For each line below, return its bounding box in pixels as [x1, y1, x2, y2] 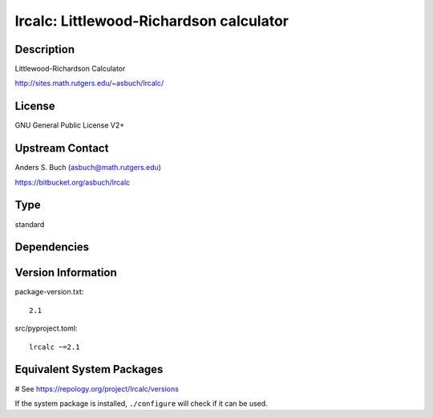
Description [14, 43, 75, 56]
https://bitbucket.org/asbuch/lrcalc [14, 177, 131, 187]
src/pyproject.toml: [14, 323, 78, 333]
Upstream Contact [14, 141, 109, 156]
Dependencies [14, 241, 90, 254]
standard [14, 219, 45, 229]
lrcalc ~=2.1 [29, 342, 80, 351]
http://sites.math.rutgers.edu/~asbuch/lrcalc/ [14, 79, 164, 88]
